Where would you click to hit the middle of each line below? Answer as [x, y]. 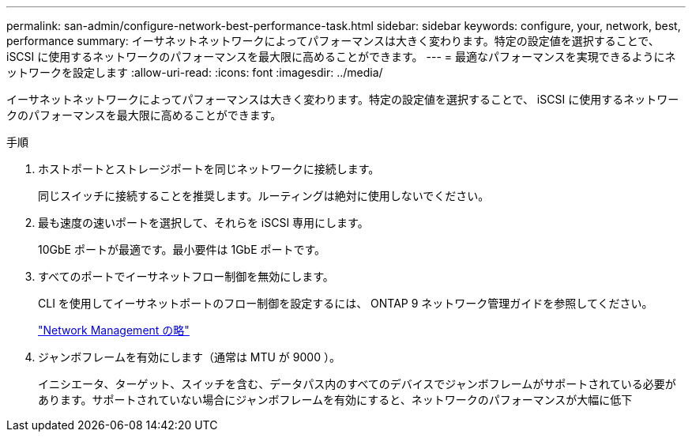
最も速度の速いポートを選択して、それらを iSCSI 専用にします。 [203, 223]
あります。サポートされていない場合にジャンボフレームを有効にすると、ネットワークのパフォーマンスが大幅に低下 [335, 400]
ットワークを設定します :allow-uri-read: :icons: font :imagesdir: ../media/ [195, 72]
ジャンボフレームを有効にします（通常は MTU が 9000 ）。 [189, 357]
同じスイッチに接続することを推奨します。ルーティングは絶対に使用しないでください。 [264, 196]
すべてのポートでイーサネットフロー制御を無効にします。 [186, 276]
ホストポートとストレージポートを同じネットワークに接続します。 [209, 169]
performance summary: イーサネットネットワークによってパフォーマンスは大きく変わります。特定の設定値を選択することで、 [333, 41]
